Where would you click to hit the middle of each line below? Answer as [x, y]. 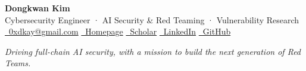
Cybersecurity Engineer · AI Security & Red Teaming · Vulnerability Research [152, 19]
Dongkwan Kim [38, 8]
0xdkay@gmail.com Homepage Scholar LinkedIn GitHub [120, 31]
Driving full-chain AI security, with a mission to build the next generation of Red [153, 51]
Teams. [18, 63]
